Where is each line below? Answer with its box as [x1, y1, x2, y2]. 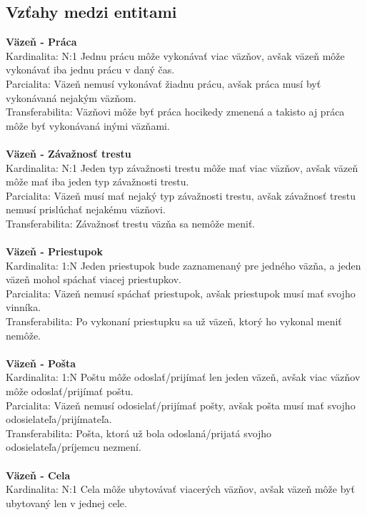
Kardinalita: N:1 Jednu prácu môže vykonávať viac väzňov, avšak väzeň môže [6, 48, 345, 63]
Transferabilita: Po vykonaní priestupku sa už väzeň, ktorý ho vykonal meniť [6, 314, 342, 329]
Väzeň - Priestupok [6, 244, 104, 259]
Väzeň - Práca [6, 34, 77, 49]
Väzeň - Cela [6, 467, 71, 482]
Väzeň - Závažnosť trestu [6, 146, 131, 160]
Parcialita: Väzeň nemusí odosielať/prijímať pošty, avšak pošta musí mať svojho [6, 397, 356, 412]
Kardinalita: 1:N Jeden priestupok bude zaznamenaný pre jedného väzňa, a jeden [6, 257, 361, 272]
